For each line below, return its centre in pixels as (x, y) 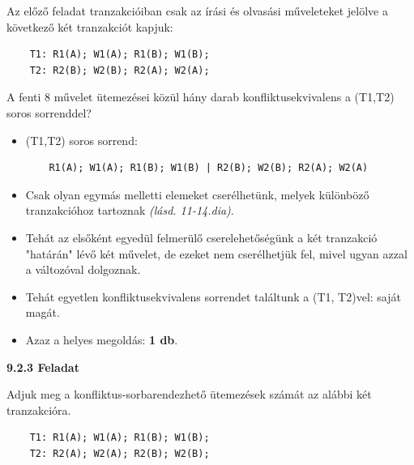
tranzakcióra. (39, 410)
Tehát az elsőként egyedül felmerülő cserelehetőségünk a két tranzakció (201, 237)
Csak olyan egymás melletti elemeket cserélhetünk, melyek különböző (197, 194)
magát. (43, 312)
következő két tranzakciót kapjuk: (90, 26)
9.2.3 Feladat (43, 367)
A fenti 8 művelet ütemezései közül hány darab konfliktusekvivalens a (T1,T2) (201, 97)
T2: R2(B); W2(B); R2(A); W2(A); (120, 70)
